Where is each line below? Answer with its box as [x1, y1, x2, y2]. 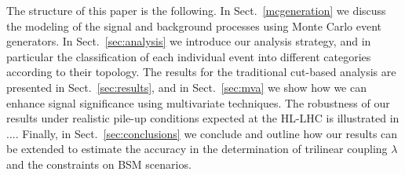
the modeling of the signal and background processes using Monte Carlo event [6, 17, 382, 34]
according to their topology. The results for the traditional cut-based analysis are [6, 64, 396, 80]
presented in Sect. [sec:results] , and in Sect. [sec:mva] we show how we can [6, 78, 367, 95]
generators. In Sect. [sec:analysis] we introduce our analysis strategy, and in [6, 33, 371, 49]
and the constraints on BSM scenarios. [6, 155, 192, 172]
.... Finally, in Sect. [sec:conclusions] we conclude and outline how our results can [6, 125, 398, 141]
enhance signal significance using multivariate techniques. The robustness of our [6, 94, 390, 111]
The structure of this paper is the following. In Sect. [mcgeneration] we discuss [6, 2, 386, 18]
